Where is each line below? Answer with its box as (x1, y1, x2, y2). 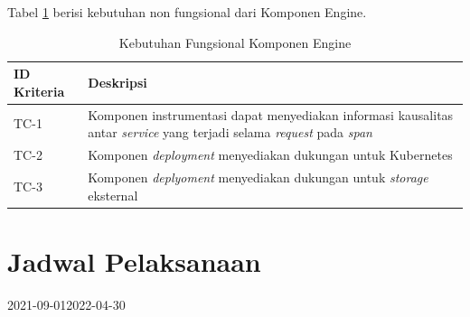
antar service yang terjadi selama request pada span (88, 123, 372, 142)
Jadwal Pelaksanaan (7, 242, 261, 279)
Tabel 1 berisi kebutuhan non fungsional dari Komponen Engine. (7, 3, 367, 21)
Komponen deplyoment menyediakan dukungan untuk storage (88, 167, 428, 186)
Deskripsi (88, 72, 147, 91)
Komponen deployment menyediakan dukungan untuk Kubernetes (88, 145, 453, 164)
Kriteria (14, 81, 65, 100)
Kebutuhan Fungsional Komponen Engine (118, 33, 352, 51)
